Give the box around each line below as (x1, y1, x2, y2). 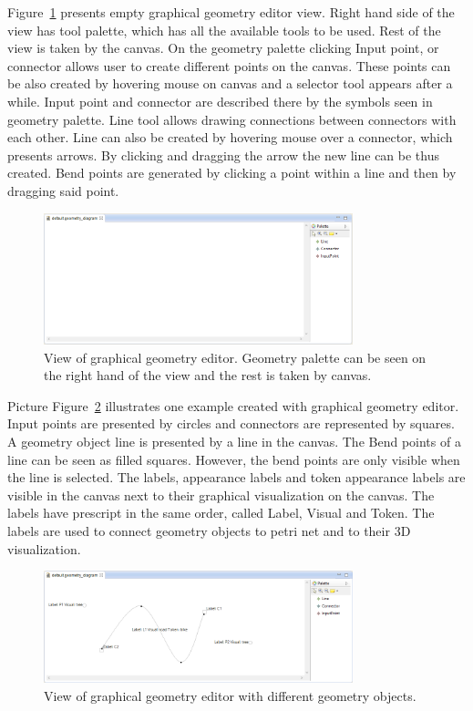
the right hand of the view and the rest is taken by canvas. (44, 366, 372, 385)
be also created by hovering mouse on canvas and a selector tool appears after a (7, 74, 453, 93)
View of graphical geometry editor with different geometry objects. (44, 685, 416, 705)
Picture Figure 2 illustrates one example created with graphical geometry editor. (7, 396, 459, 415)
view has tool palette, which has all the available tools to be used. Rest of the (7, 20, 441, 39)
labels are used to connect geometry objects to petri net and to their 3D (7, 520, 411, 540)
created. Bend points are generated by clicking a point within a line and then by (7, 163, 457, 182)
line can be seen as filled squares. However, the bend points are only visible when (7, 449, 460, 469)
